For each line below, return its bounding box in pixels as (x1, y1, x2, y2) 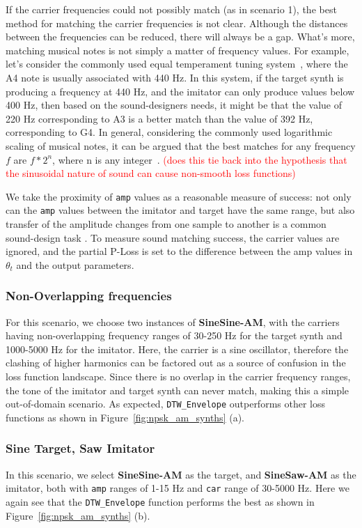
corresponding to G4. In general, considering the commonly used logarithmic (6, 125, 333, 139)
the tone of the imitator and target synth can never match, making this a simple (6, 382, 349, 397)
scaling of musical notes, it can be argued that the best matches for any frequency (6, 138, 356, 153)
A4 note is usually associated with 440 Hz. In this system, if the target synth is (6, 70, 344, 84)
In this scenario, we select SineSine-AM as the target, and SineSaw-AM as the (6, 467, 356, 481)
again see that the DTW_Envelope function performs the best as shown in (6, 494, 315, 508)
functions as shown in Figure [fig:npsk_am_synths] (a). (6, 410, 244, 424)
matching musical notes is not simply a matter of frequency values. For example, (6, 42, 349, 57)
